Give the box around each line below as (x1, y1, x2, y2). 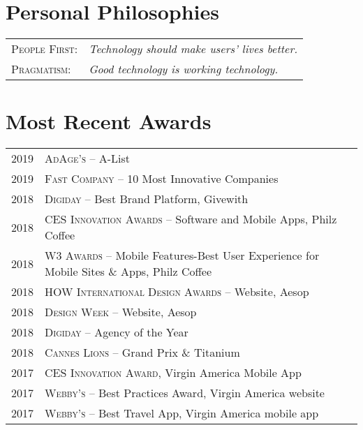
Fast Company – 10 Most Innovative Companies (45, 170, 279, 187)
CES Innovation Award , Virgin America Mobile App (45, 364, 302, 381)
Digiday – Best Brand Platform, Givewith (45, 191, 249, 207)
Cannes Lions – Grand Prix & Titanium (45, 344, 240, 361)
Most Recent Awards (6, 107, 212, 135)
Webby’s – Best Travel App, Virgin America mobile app (45, 405, 319, 422)
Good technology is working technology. (89, 61, 279, 77)
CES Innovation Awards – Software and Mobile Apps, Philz (45, 211, 337, 228)
